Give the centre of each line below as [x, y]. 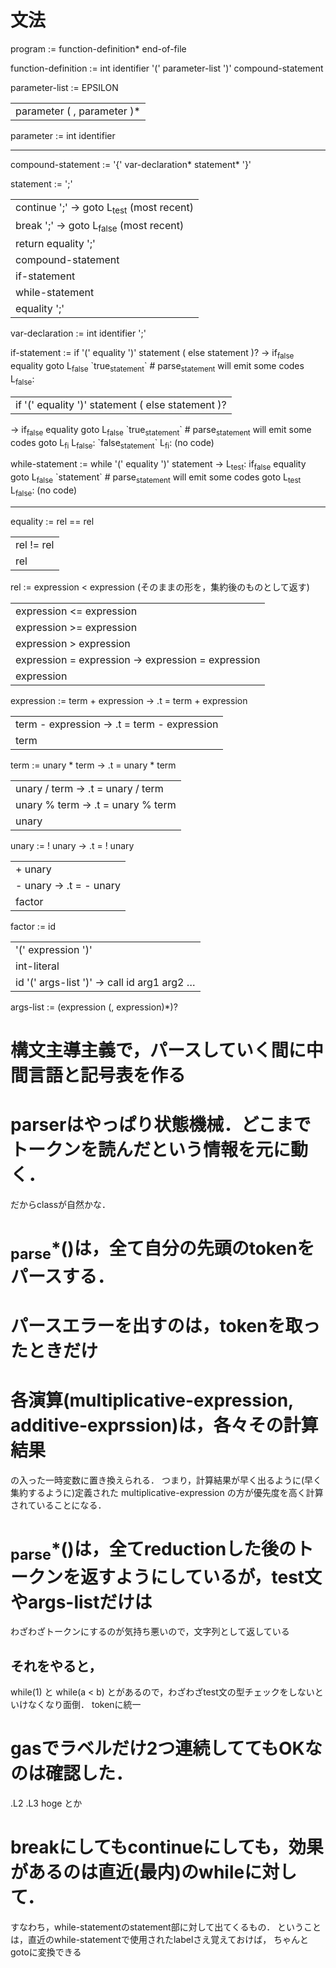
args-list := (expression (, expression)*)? [94, 1007]
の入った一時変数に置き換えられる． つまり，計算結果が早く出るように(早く [166, 1480]
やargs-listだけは [81, 1602]
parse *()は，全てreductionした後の [153, 1550]
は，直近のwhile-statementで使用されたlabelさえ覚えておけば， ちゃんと [160, 1939]
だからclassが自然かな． [61, 1204]
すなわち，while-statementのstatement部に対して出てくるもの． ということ [166, 1927]
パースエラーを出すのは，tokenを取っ [165, 1325]
